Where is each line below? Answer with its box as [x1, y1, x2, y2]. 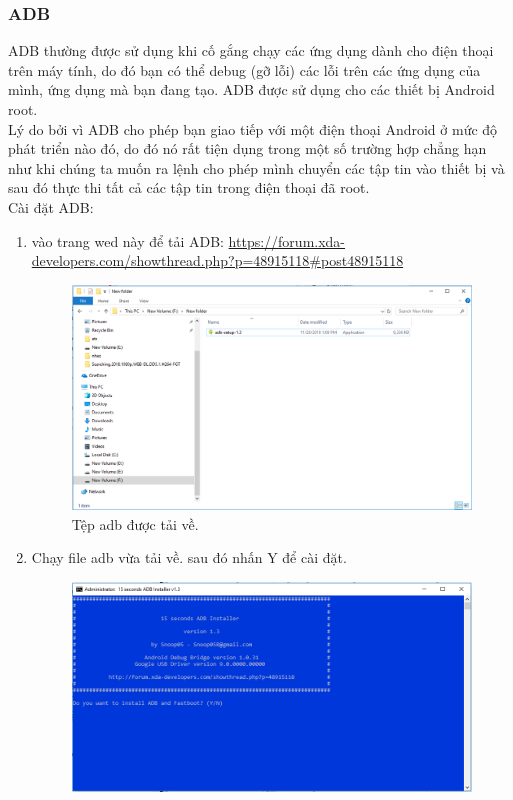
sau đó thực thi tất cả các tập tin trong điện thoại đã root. [8, 177, 370, 198]
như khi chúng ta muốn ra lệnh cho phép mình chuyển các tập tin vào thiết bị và [8, 157, 505, 178]
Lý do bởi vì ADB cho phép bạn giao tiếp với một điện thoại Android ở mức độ [8, 118, 498, 139]
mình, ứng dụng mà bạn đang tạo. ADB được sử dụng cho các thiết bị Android [8, 79, 495, 100]
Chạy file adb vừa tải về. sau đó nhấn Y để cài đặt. [31, 547, 347, 568]
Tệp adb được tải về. [71, 513, 199, 534]
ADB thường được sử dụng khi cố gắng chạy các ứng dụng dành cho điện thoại [8, 40, 494, 61]
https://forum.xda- [228, 230, 346, 251]
